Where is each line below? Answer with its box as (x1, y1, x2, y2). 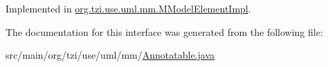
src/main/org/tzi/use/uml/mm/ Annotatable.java (6, 48, 215, 62)
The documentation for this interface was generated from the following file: (6, 24, 323, 39)
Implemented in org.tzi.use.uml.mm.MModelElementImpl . (6, 1, 251, 15)
